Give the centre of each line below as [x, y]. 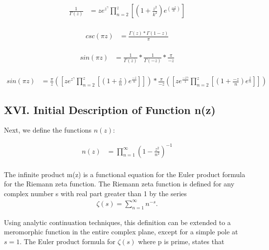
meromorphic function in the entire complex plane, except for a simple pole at [121, 232]
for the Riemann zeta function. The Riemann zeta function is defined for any [119, 184]
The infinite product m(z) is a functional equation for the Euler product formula [125, 174]
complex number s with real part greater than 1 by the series [95, 193]
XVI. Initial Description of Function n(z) [110, 109]
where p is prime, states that [181, 241]
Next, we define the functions [48, 130]
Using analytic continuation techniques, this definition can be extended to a [117, 222]
